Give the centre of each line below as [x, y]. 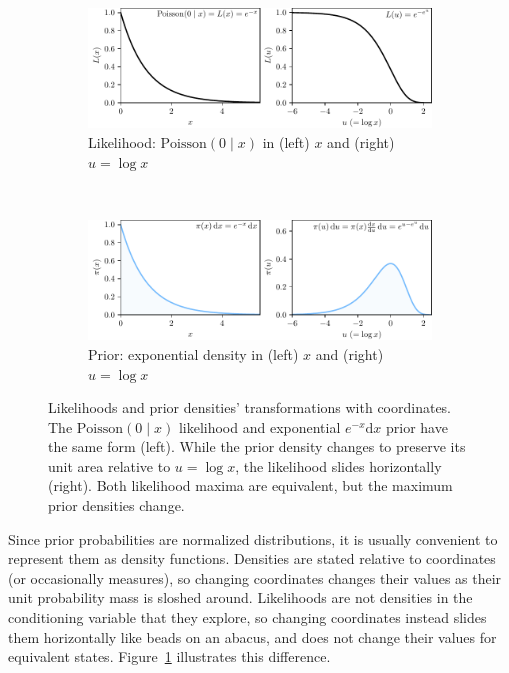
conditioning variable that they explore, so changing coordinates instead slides [247, 617]
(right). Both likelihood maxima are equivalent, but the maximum [250, 485]
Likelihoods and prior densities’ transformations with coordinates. [250, 407]
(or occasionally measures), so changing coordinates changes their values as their [255, 577]
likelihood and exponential [259, 426]
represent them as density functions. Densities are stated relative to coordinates [252, 558]
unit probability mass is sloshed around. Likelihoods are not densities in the [240, 597]
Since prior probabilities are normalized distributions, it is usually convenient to [253, 538]
